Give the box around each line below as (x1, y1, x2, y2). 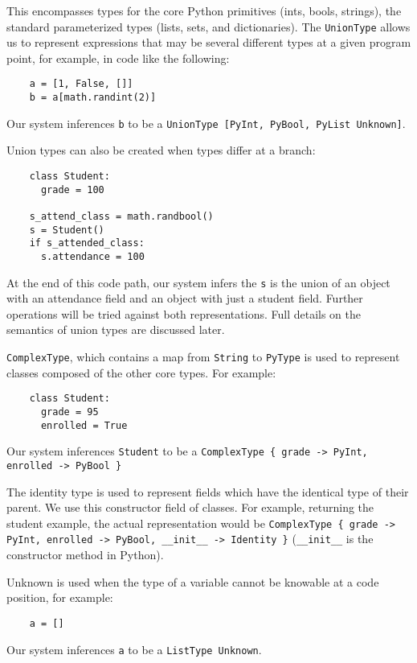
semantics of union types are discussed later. (6, 321, 225, 338)
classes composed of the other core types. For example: (6, 364, 276, 381)
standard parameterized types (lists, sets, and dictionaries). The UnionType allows (6, 18, 411, 35)
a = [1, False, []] (29, 78, 133, 90)
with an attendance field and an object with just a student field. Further (6, 290, 363, 307)
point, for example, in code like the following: (6, 49, 230, 66)
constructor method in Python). (6, 546, 164, 563)
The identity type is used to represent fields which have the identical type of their (6, 483, 409, 500)
